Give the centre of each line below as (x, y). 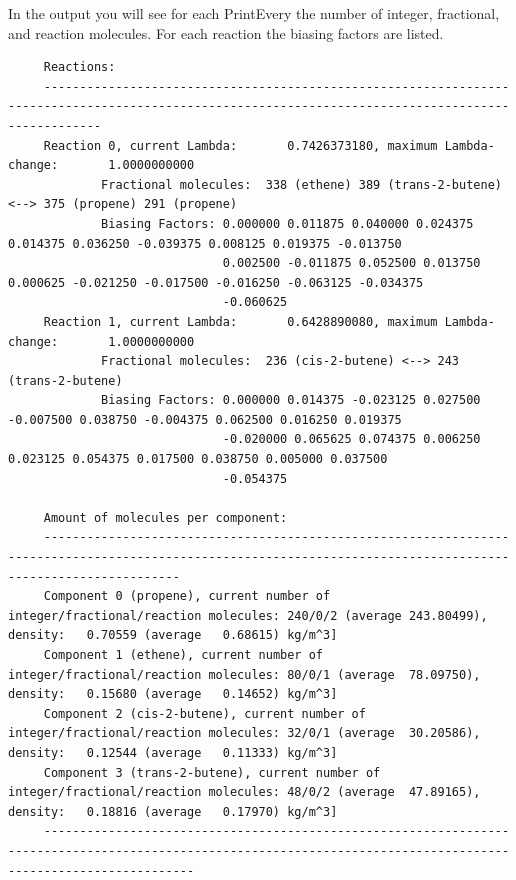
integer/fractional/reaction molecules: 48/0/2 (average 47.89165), (244, 792)
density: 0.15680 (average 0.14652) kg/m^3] (173, 694)
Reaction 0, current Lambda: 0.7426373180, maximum (240, 145)
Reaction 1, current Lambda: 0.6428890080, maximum (240, 321)
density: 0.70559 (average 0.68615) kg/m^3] (173, 635)
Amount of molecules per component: (165, 517)
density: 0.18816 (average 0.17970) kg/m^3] (173, 811)
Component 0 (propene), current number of (187, 596)
